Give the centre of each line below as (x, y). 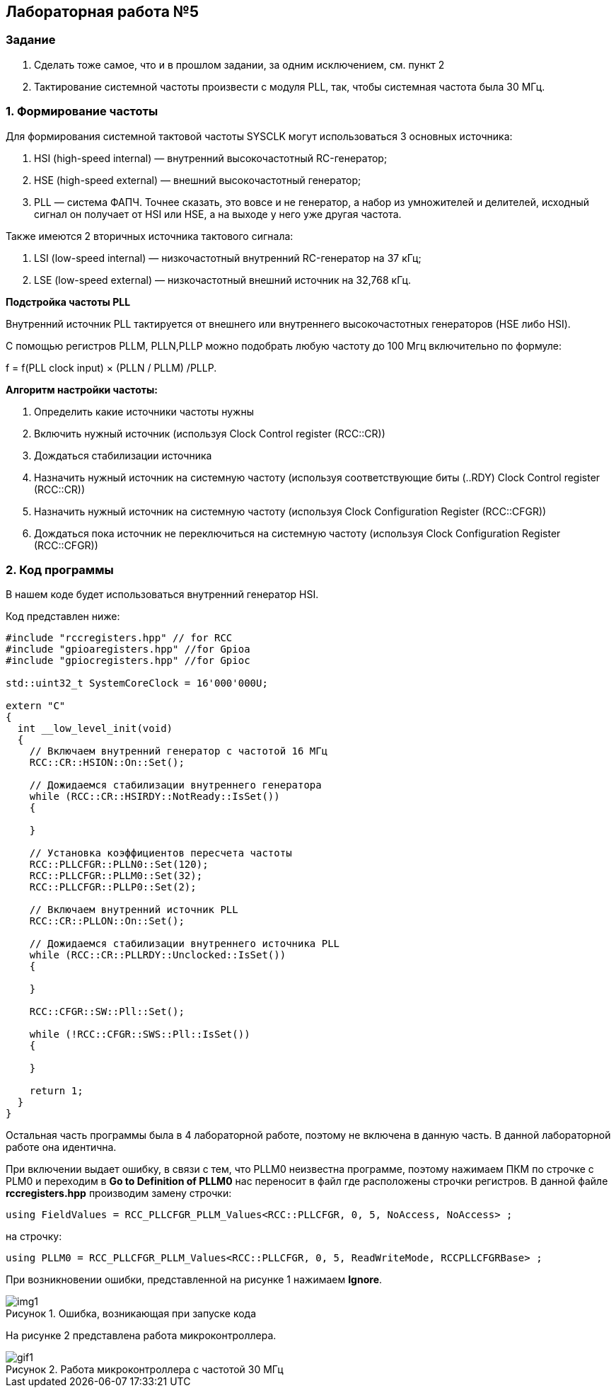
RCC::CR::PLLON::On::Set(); (107, 921)
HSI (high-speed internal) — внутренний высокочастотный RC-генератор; (211, 158)
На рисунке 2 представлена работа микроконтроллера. (141, 1336)
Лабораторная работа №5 (103, 12)
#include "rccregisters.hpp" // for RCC (119, 638)
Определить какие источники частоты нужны (144, 411)
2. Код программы (60, 569)
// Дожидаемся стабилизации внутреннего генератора (175, 785)
